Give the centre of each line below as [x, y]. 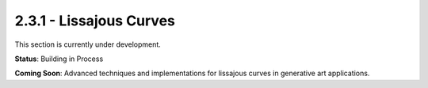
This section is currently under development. [88, 44]
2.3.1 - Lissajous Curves [95, 21]
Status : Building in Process [59, 59]
